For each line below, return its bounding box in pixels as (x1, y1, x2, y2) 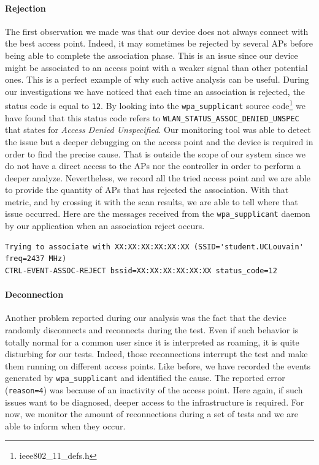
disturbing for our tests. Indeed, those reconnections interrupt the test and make (5, 347, 308, 360)
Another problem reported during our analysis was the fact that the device (5, 311, 286, 324)
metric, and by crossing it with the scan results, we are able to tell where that (5, 195, 298, 208)
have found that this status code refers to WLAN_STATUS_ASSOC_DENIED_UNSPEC (5, 111, 299, 124)
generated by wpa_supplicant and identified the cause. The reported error (5, 371, 285, 384)
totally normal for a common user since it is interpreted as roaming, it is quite (5, 335, 299, 348)
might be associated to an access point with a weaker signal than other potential (5, 61, 308, 74)
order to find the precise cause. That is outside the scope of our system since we (5, 147, 306, 160)
